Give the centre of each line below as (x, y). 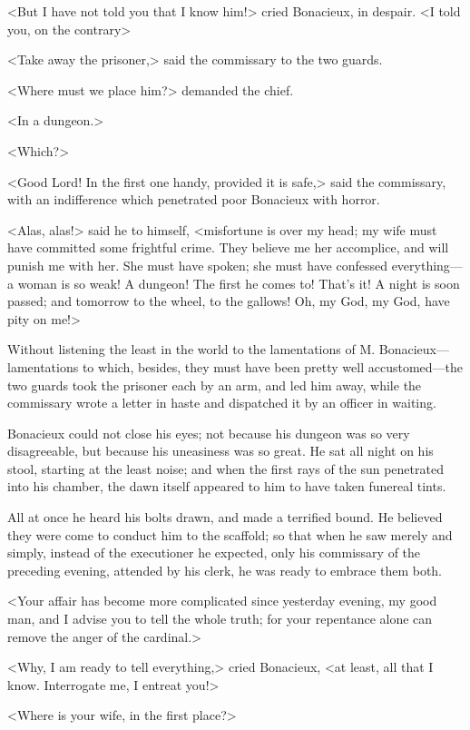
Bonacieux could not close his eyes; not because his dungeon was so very (209, 433)
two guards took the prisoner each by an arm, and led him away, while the (215, 385)
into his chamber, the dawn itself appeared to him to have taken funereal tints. (227, 486)
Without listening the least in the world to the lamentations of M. (191, 349)
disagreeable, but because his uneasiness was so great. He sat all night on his (220, 451)
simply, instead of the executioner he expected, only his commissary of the (214, 552)
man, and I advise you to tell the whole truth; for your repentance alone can (220, 619)
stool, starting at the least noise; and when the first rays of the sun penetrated (225, 468)
